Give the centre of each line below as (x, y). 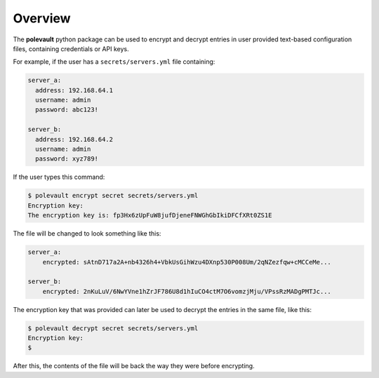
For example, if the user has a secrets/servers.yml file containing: (114, 62)
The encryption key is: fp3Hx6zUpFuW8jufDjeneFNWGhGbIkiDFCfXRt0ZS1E (150, 215)
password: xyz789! (67, 159)
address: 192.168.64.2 (74, 139)
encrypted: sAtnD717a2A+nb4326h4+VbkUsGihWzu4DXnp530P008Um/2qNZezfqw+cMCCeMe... (187, 262)
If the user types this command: (59, 177)
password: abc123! (67, 110)
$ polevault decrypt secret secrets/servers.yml (113, 328)
